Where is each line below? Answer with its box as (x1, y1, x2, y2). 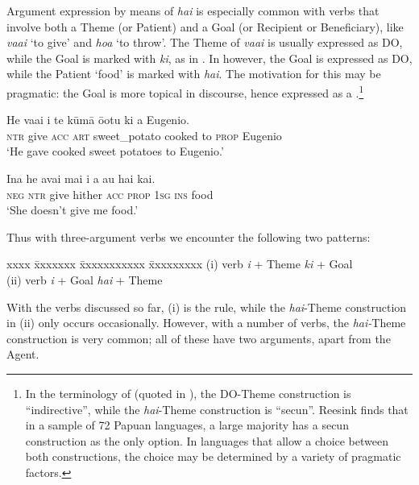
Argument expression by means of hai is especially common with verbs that (6, 2, 380, 19)
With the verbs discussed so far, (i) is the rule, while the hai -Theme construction (6, 298, 407, 315)
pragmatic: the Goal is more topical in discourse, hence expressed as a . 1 (6, 81, 364, 101)
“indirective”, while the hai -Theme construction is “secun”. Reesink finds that (25, 400, 409, 417)
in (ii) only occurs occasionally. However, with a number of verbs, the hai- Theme (6, 314, 406, 331)
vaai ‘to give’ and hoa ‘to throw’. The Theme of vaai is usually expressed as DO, (6, 34, 403, 51)
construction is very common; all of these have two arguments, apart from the (6, 330, 391, 346)
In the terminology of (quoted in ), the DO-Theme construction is (25, 384, 351, 401)
